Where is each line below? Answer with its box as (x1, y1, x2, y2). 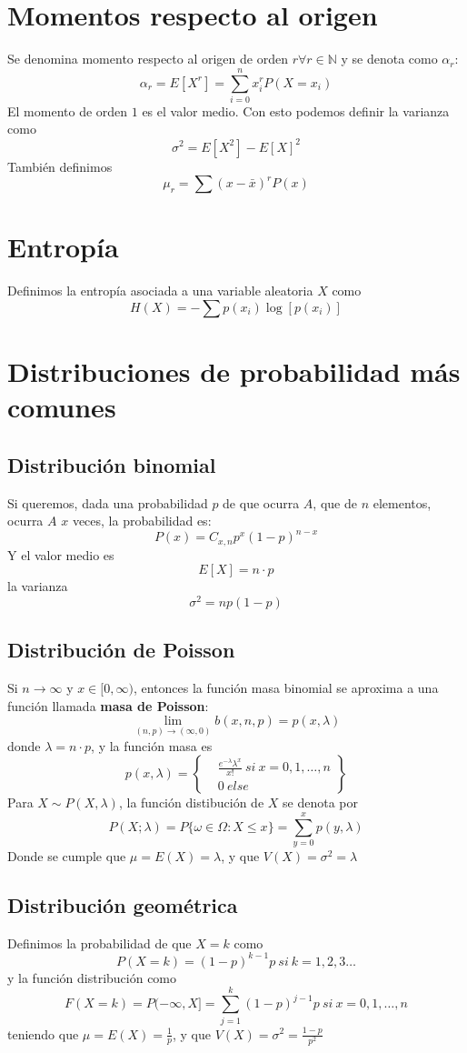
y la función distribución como (7, 968, 177, 987)
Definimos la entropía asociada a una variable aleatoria (7, 281, 313, 300)
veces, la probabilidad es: (72, 511, 212, 530)
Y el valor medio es (7, 545, 114, 564)
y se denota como (341, 49, 438, 68)
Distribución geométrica (7, 890, 238, 918)
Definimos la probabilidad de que (7, 933, 192, 952)
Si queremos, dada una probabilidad (7, 493, 208, 512)
